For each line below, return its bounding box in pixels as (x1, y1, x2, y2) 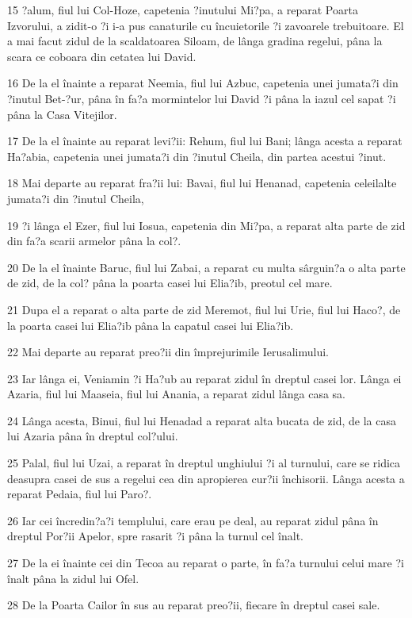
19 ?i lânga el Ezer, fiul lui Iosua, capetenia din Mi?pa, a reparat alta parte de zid (7, 217, 406, 233)
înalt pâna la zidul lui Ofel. (7, 570, 139, 586)
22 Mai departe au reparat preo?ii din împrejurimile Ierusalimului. (7, 344, 330, 360)
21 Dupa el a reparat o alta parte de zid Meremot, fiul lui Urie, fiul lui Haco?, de (7, 301, 401, 317)
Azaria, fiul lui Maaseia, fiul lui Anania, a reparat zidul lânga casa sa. (7, 386, 345, 402)
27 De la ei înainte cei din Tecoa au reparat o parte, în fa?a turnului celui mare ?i (7, 555, 404, 571)
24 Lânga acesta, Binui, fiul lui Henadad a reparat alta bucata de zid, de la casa (7, 412, 397, 428)
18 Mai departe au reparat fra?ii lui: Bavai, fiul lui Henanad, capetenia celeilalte (7, 175, 397, 191)
